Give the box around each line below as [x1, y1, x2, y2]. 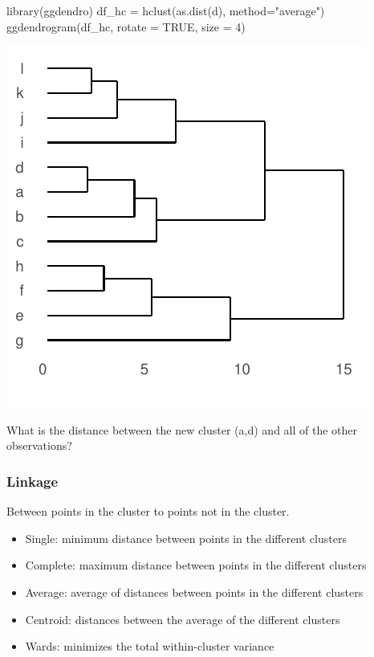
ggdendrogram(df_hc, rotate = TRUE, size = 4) [6, 18, 246, 35]
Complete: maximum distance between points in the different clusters [25, 557, 367, 573]
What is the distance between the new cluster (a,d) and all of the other [6, 421, 358, 438]
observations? [6, 437, 72, 454]
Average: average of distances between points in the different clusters [25, 583, 364, 600]
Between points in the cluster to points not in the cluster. [6, 503, 290, 520]
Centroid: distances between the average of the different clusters [25, 610, 340, 627]
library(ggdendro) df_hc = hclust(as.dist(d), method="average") [6, 2, 325, 18]
